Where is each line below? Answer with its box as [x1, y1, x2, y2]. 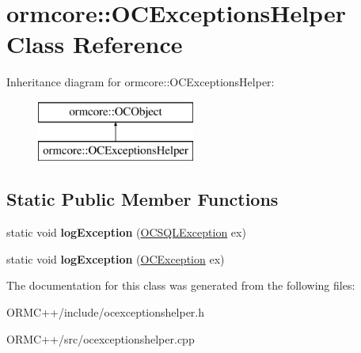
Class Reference [6, 28, 183, 60]
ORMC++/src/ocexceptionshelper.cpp [6, 330, 195, 347]
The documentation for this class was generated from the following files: [6, 277, 355, 294]
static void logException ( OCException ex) [6, 250, 225, 267]
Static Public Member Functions [6, 187, 279, 211]
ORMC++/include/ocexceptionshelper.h [6, 304, 205, 321]
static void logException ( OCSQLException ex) [6, 224, 246, 241]
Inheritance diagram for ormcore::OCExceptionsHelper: [6, 74, 275, 90]
